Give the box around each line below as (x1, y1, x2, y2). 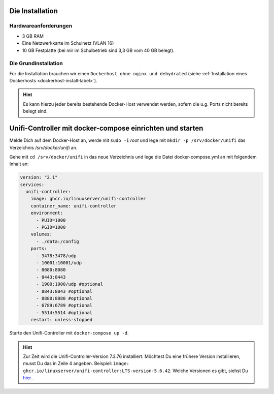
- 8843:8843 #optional (36, 288, 93, 294)
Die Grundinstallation (9, 60, 63, 67)
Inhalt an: (9, 161, 29, 167)
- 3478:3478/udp (36, 253, 77, 259)
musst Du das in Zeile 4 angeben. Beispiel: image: (23, 360, 129, 367)
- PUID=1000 (36, 217, 66, 223)
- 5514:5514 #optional (36, 310, 93, 315)
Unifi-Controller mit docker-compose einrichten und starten (9, 124, 203, 133)
